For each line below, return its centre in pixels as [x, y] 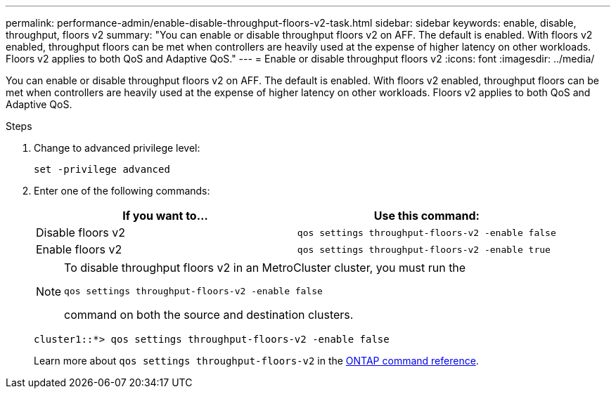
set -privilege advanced [102, 169]
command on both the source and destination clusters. [209, 315]
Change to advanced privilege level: [117, 148]
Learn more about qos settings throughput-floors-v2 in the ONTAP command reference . [256, 361]
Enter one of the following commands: [122, 191]
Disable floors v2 [81, 232]
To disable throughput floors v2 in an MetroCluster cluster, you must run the [265, 268]
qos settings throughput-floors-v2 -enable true [424, 249]
